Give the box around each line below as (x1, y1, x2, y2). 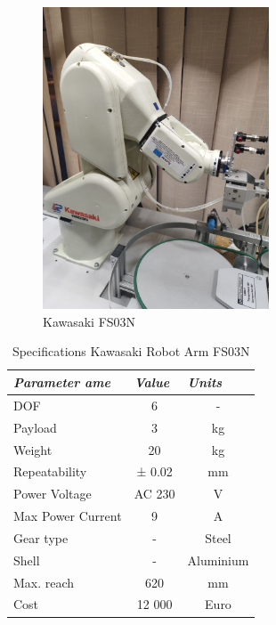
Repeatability (13, 462, 87, 481)
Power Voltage (13, 484, 92, 503)
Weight (13, 440, 53, 459)
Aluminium (187, 550, 249, 569)
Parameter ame (13, 372, 111, 391)
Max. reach (13, 572, 75, 591)
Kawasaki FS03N (43, 312, 136, 330)
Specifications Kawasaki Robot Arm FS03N (12, 342, 250, 361)
